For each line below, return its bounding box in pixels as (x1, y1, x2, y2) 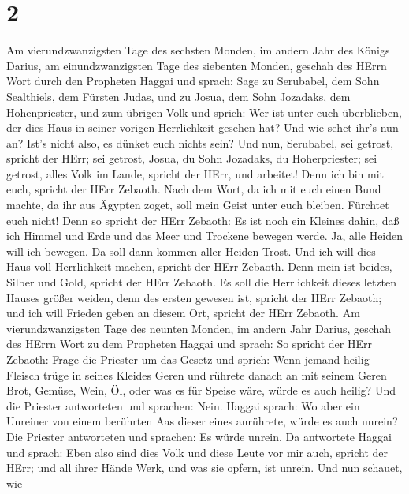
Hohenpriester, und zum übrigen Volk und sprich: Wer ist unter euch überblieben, (6, 103, 402, 120)
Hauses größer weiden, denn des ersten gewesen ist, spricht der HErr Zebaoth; (6, 289, 382, 305)
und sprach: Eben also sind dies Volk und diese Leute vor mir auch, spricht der (6, 443, 389, 460)
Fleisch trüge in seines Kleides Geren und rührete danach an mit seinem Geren (6, 366, 387, 383)
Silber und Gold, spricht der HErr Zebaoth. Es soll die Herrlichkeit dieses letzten (6, 274, 397, 290)
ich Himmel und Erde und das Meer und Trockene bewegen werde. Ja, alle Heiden (6, 227, 403, 244)
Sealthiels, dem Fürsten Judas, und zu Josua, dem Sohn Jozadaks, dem (6, 88, 351, 104)
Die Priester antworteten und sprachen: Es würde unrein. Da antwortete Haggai (6, 428, 392, 444)
